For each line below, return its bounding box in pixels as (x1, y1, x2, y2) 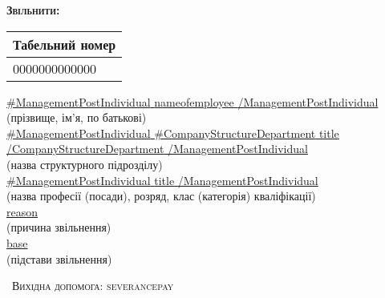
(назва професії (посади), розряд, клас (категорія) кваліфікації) (6, 187, 316, 204)
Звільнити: (6, 2, 60, 18)
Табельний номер (13, 34, 116, 54)
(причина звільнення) (6, 219, 111, 236)
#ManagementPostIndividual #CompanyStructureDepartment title (6, 124, 339, 141)
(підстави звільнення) (6, 250, 112, 267)
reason (6, 203, 38, 219)
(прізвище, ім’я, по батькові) (6, 109, 147, 126)
